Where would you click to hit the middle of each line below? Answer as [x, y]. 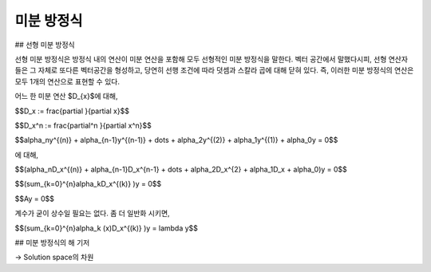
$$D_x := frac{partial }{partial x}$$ [72, 111]
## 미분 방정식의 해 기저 [52, 242]
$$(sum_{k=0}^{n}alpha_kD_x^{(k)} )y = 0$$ [88, 184]
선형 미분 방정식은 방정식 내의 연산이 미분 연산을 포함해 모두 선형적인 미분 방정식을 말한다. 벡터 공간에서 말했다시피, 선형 [201, 59]
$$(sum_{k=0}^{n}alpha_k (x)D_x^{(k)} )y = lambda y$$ [107, 228]
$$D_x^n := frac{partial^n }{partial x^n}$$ [83, 125]
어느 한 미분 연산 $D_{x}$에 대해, [66, 97]
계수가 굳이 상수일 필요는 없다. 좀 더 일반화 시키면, [93, 213]
